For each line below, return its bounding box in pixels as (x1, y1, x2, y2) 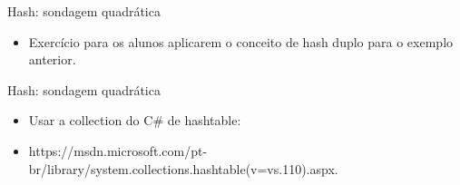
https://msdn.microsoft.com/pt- (28, 141, 208, 160)
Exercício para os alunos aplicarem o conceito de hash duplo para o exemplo (28, 32, 454, 51)
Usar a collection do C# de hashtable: (28, 111, 241, 130)
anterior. (28, 50, 76, 69)
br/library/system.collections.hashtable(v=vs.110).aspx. (28, 159, 338, 178)
